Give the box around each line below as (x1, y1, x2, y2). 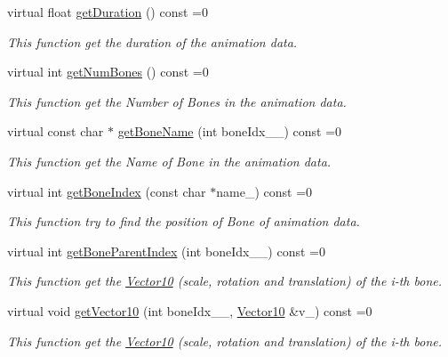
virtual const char (7, 122, 104, 141)
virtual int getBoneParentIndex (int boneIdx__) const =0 (7, 241, 325, 260)
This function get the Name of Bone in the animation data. (7, 151, 332, 170)
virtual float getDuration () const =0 (7, 3, 208, 20)
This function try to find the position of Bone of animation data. (7, 212, 360, 231)
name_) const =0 (216, 182, 313, 200)
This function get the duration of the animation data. (7, 32, 298, 51)
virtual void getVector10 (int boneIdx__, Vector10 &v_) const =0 (7, 301, 372, 320)
